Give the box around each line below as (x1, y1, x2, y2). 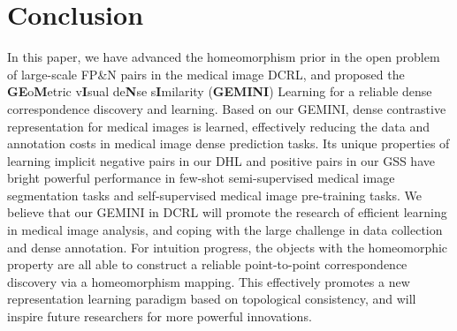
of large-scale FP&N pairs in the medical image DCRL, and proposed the (7, 64, 405, 83)
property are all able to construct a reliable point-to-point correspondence (7, 255, 407, 274)
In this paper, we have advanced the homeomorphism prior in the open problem (7, 48, 440, 66)
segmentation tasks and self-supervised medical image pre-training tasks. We (7, 185, 422, 204)
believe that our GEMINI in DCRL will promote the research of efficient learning (7, 203, 447, 222)
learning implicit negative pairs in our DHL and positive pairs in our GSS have (7, 151, 435, 169)
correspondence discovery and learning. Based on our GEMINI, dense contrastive (7, 99, 446, 117)
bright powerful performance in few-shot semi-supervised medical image (7, 169, 395, 187)
